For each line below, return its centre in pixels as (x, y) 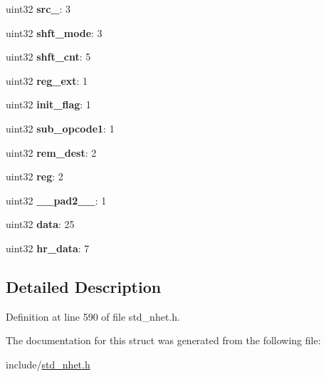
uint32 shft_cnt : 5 (48, 57)
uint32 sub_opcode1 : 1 (60, 128)
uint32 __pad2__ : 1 (56, 200)
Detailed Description (84, 286)
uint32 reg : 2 (35, 176)
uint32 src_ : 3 (38, 9)
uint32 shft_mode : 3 (54, 32)
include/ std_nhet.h (48, 364)
